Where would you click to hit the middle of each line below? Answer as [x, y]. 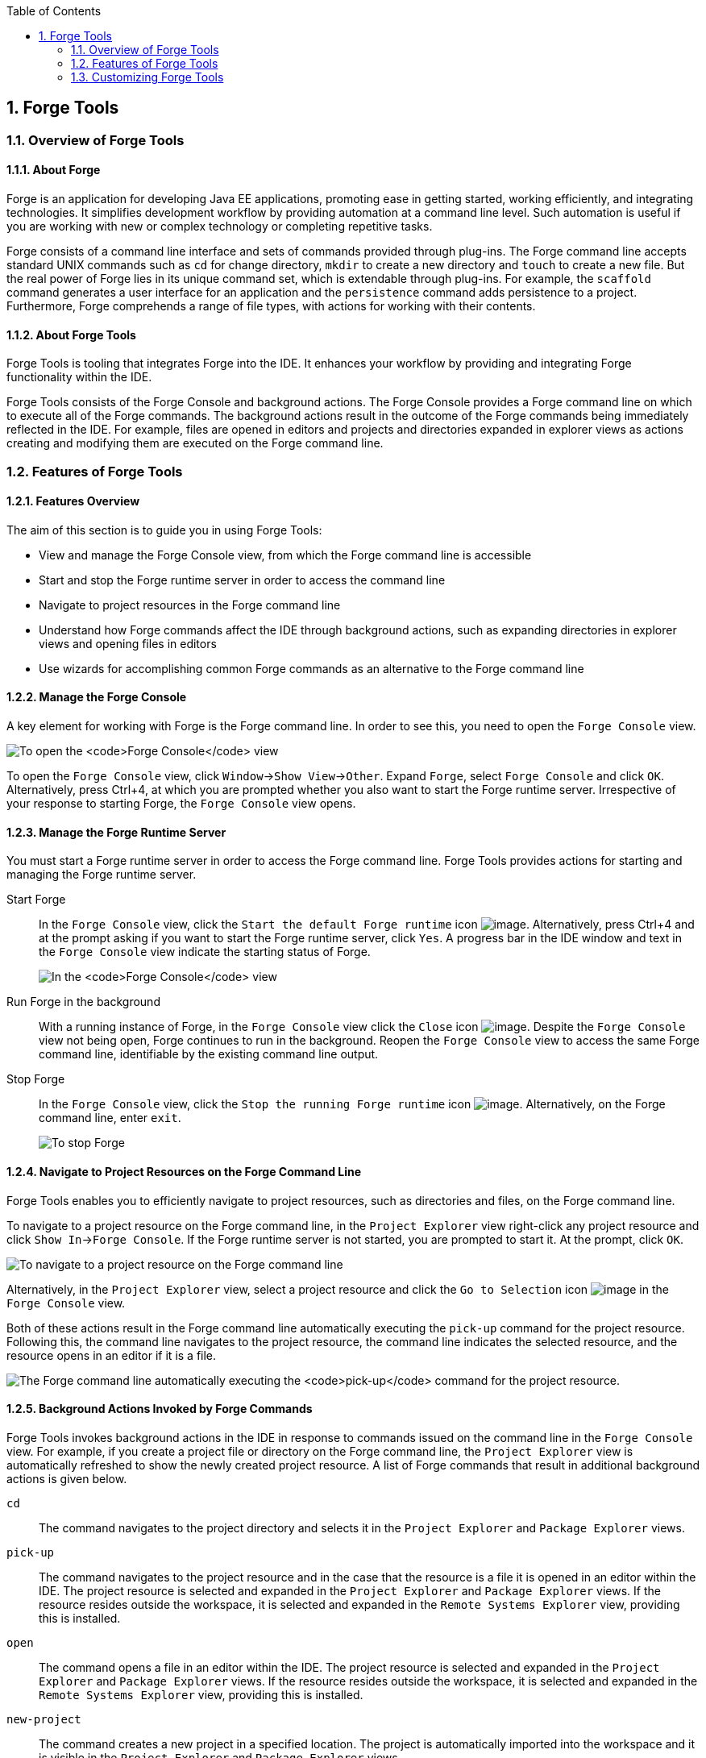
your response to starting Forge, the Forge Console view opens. [181, 804]
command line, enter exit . [110, 1118]
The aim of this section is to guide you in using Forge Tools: [164, 530]
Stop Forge [36, 1079]
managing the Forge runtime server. [102, 875]
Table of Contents [54, 11]
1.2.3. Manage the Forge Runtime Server [116, 832]
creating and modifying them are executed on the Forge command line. [195, 443]
